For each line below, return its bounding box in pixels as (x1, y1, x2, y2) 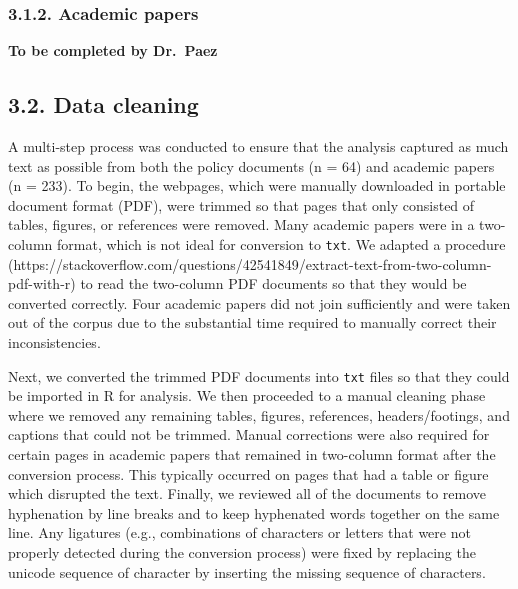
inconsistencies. (8, 332, 101, 353)
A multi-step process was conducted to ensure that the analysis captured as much (8, 136, 509, 157)
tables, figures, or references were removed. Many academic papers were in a (8, 214, 475, 235)
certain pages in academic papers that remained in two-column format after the (8, 444, 496, 465)
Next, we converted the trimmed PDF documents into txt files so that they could (8, 365, 510, 386)
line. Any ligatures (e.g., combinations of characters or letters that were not (8, 522, 471, 543)
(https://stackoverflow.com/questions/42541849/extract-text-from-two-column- (8, 253, 492, 274)
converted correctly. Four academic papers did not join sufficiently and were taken (8, 292, 511, 313)
